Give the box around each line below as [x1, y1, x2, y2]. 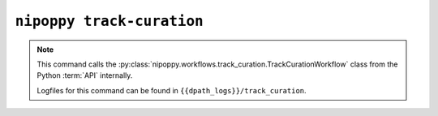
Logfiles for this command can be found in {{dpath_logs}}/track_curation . [36, 85, 307, 95]
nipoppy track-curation [15, 12, 204, 30]
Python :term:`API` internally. [36, 71, 133, 80]
